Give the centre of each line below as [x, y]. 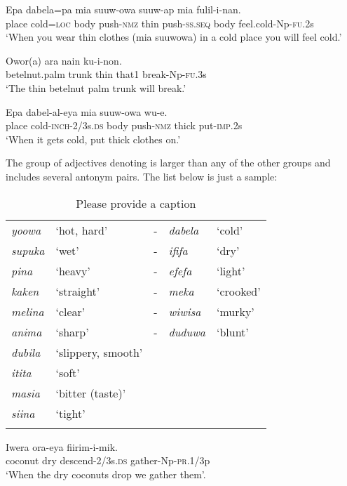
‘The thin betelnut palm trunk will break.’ [96, 87]
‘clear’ [70, 311]
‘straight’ [78, 291]
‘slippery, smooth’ [99, 352]
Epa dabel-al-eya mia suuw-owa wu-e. [87, 111]
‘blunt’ [232, 331]
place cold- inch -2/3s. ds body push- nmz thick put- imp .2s [124, 125]
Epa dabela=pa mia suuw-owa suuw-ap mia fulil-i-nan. [123, 9]
